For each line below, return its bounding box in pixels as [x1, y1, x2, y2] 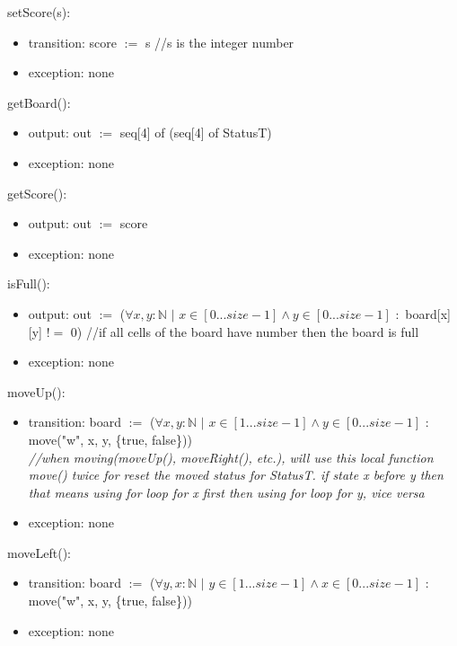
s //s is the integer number [145, 32, 294, 51]
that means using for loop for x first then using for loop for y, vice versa [28, 482, 425, 501]
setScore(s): [7, 3, 71, 21]
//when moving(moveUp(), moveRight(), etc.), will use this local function [28, 447, 434, 466]
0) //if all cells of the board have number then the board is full [70, 322, 419, 341]
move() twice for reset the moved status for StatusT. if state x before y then [28, 465, 444, 484]
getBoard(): [7, 93, 71, 111]
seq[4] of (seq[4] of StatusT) [119, 123, 272, 142]
